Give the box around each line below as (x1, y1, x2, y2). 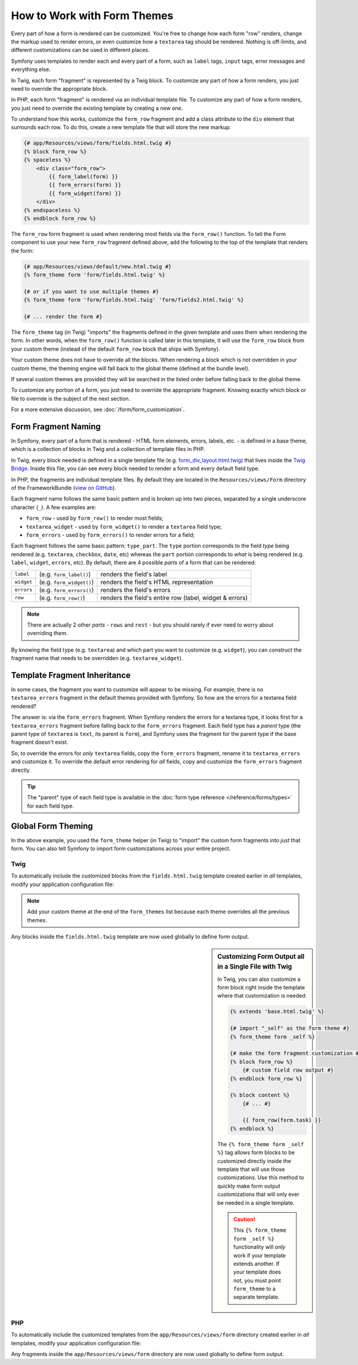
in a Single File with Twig (217, 962, 292, 971)
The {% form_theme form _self (217, 1140, 304, 1148)
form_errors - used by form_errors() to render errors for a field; (26, 531, 195, 538)
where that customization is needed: (217, 992, 307, 999)
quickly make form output (217, 1182, 280, 1189)
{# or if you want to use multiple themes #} (23, 288, 159, 295)
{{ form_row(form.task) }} (242, 1117, 322, 1124)
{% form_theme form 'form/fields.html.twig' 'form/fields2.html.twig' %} (23, 296, 244, 303)
